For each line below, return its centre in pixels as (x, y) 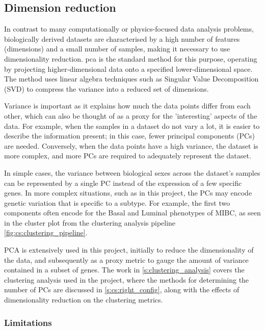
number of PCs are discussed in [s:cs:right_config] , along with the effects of (122, 290)
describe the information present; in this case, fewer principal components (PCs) (130, 136)
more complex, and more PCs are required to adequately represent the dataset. (128, 156)
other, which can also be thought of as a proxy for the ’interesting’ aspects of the (131, 115)
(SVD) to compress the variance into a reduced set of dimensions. (107, 88)
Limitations (28, 322)
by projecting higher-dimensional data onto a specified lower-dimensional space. (128, 68)
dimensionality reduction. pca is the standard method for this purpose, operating (131, 58)
